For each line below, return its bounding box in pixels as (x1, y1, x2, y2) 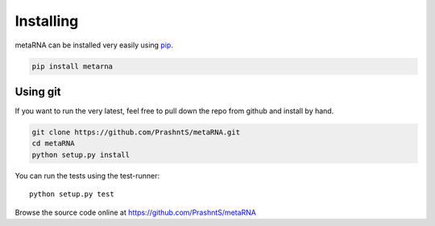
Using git (14, 84, 61, 98)
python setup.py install (31, 150, 130, 159)
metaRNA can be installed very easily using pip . (14, 40, 173, 50)
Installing (14, 12, 79, 30)
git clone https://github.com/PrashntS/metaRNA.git (31, 128, 241, 137)
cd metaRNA (31, 139, 75, 148)
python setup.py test (29, 190, 114, 199)
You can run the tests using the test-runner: (14, 171, 160, 180)
